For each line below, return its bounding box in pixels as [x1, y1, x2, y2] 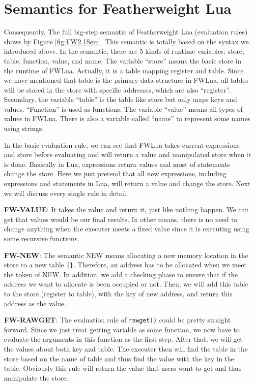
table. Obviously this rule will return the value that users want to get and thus [4, 363, 242, 373]
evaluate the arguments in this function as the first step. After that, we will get [4, 334, 243, 344]
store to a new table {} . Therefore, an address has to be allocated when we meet [4, 259, 247, 270]
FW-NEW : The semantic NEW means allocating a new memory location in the [4, 250, 248, 260]
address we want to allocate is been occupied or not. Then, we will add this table [4, 279, 248, 289]
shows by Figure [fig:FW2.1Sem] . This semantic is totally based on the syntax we [4, 36, 249, 46]
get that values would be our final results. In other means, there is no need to [4, 214, 237, 224]
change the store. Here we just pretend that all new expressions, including [4, 168, 227, 179]
